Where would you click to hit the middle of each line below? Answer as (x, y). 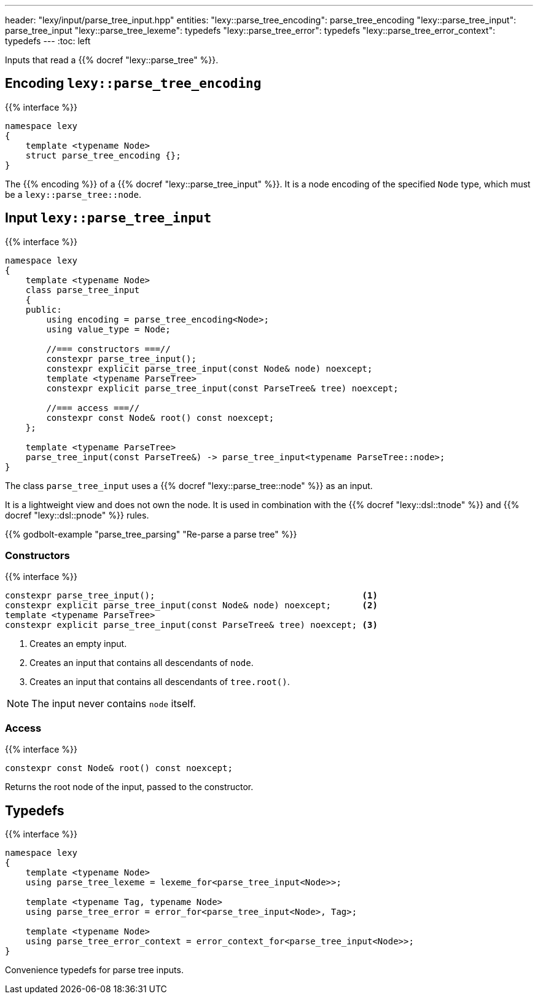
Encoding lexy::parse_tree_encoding (133, 84)
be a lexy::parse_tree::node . (73, 194)
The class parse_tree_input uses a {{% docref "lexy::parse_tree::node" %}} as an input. (189, 485)
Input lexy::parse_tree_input (108, 218)
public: (44, 309)
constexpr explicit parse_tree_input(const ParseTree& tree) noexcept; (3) (191, 625)
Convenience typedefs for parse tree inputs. (94, 970)
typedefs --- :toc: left (48, 41)
